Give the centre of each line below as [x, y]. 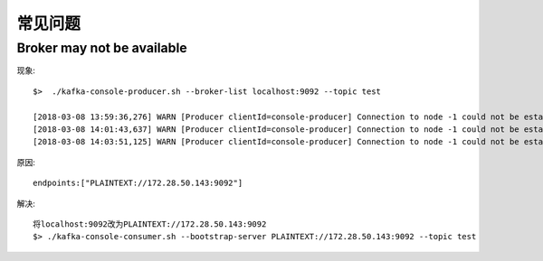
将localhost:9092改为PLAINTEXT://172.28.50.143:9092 [150, 224]
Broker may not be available [102, 48]
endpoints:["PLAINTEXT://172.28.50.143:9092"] [138, 183]
